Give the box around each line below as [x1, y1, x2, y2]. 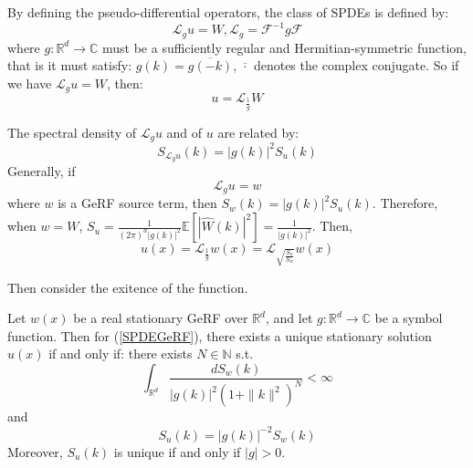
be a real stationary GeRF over [73, 308, 248, 328]
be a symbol [374, 308, 443, 328]
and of [166, 122, 203, 141]
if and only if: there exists [48, 344, 193, 363]
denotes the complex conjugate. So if [253, 56, 459, 75]
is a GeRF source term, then [58, 193, 217, 213]
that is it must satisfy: [7, 56, 132, 75]
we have [7, 73, 52, 92]
